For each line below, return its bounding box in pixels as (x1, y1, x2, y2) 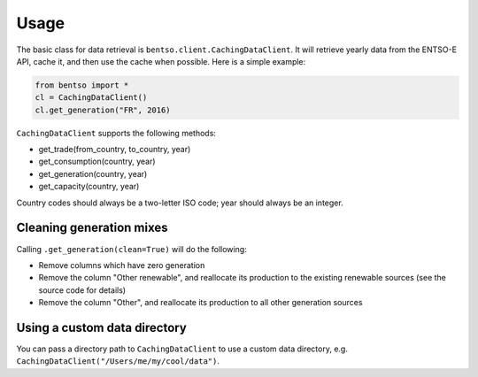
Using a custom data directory (16, 319, 188, 335)
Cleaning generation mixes (16, 220, 168, 235)
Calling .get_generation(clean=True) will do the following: (16, 243, 247, 254)
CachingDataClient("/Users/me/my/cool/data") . (16, 356, 220, 366)
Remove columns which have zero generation (38, 259, 205, 270)
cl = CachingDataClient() (35, 93, 148, 103)
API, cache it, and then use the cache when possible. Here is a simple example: (16, 56, 306, 66)
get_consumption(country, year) (38, 156, 156, 167)
